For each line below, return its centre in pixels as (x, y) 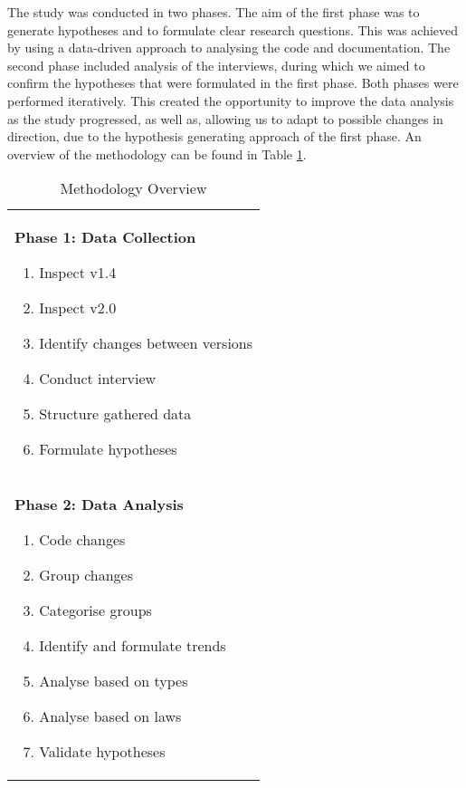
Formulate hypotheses (108, 449)
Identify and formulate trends (133, 646)
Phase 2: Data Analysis (99, 505)
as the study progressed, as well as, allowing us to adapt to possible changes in (225, 118)
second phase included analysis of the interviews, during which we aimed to (216, 65)
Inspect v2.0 (78, 308)
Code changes (82, 540)
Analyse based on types (114, 681)
